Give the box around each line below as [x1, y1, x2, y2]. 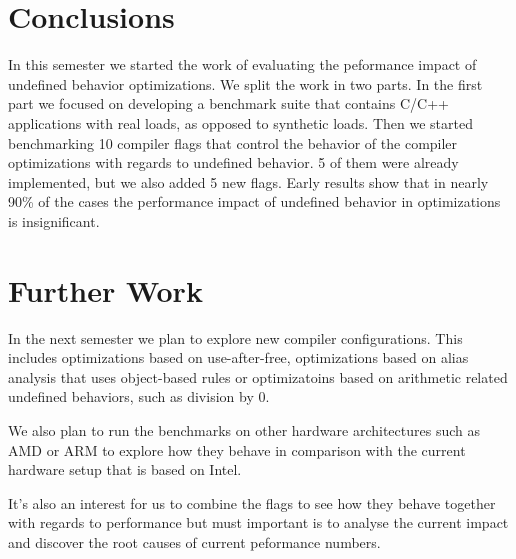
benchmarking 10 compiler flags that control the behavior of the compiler [8, 132, 458, 153]
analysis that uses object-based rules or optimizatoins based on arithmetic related [8, 366, 508, 387]
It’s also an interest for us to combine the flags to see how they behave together [8, 492, 496, 513]
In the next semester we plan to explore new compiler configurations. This [8, 327, 463, 348]
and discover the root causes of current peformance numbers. [8, 531, 381, 552]
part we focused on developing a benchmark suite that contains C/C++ [8, 93, 449, 114]
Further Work [8, 269, 203, 310]
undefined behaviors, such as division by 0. [8, 386, 270, 407]
